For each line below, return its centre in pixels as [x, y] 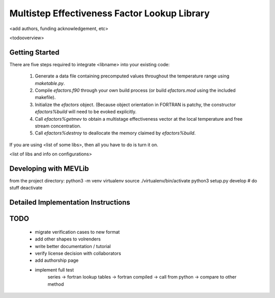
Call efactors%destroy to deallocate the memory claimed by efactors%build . [115, 133]
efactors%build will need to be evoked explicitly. [86, 112]
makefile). [45, 97]
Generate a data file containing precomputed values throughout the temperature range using [132, 76]
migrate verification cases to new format [77, 232]
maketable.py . [50, 83]
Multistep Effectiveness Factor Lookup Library [109, 13]
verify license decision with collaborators [78, 253]
